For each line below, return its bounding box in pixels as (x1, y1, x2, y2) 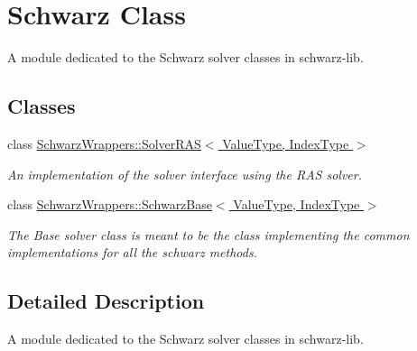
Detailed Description (7, 287, 205, 315)
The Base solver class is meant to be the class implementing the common (7, 225, 410, 244)
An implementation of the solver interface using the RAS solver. (7, 164, 362, 183)
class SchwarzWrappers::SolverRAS (7, 134, 201, 152)
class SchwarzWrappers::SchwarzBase (7, 195, 212, 214)
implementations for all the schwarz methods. (7, 243, 257, 262)
